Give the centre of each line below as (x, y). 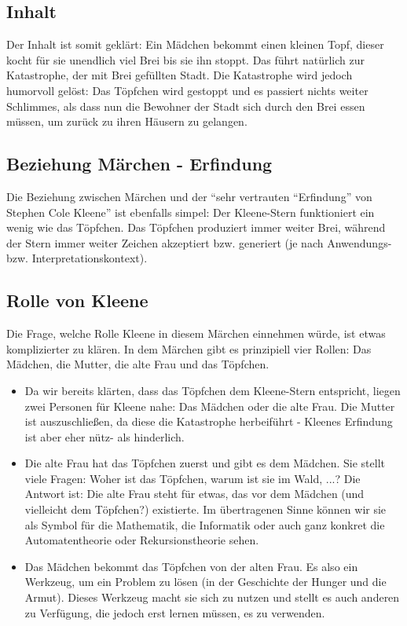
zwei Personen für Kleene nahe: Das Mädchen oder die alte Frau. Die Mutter (210, 406)
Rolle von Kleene (77, 300)
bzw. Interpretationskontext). (77, 258)
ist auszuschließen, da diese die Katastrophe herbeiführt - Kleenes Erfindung (209, 421)
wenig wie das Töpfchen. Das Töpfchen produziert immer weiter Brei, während (196, 227)
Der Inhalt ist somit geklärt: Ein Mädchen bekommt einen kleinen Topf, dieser (195, 44)
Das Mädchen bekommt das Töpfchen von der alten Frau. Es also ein (191, 566)
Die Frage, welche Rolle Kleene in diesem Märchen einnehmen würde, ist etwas (196, 333)
